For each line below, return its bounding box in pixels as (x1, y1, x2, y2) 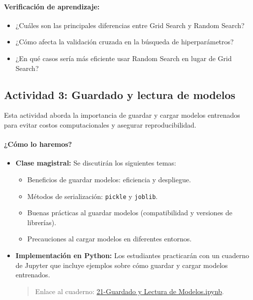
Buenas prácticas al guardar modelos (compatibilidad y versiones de (27, 207, 233, 218)
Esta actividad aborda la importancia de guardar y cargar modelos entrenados (4, 110, 240, 120)
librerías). (27, 217, 57, 227)
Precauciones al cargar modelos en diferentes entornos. (27, 233, 192, 244)
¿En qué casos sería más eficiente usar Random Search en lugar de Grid (15, 53, 232, 63)
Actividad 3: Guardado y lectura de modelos (4, 87, 236, 102)
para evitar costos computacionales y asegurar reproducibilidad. (4, 119, 196, 130)
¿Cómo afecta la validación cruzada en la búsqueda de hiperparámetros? (15, 36, 234, 47)
